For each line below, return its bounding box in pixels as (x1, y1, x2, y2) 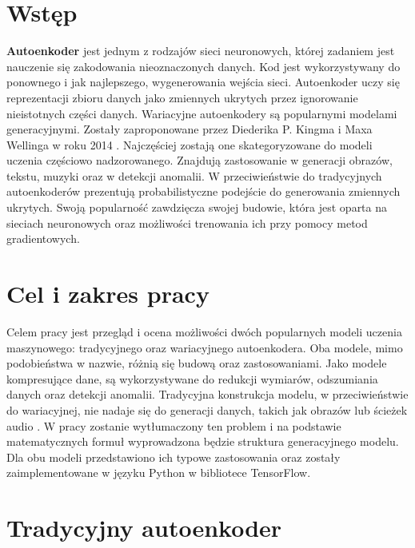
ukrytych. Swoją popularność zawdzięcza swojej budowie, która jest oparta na (6, 199, 388, 216)
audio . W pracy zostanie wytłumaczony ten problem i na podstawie (6, 417, 341, 434)
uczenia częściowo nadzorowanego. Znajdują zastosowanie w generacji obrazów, (6, 152, 393, 169)
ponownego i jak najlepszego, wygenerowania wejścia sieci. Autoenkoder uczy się (6, 73, 400, 90)
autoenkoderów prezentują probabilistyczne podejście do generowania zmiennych (6, 183, 401, 200)
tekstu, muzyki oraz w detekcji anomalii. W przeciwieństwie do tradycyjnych (6, 167, 382, 184)
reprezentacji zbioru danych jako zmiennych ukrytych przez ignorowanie (6, 89, 358, 105)
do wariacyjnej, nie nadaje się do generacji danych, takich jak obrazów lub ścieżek (6, 401, 408, 418)
